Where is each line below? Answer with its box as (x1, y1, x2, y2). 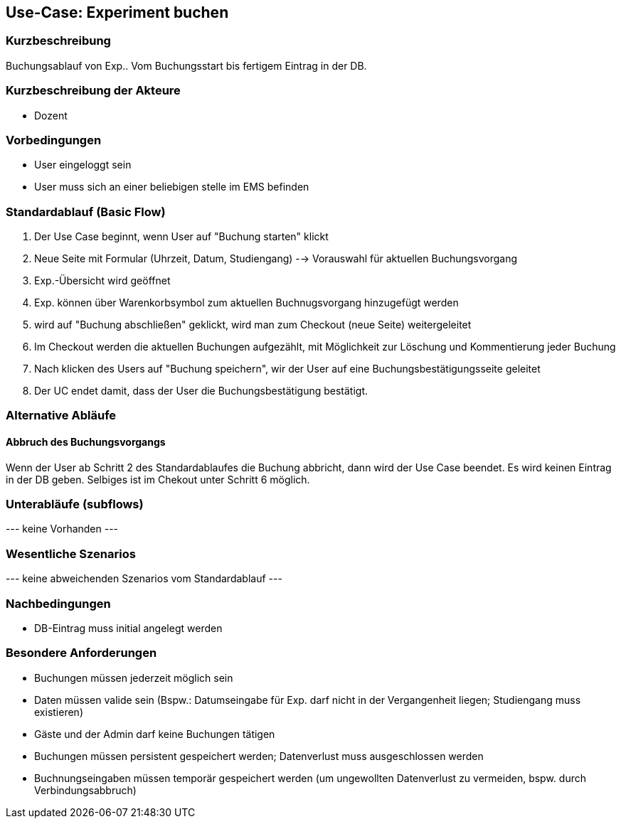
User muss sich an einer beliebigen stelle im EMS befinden (34, 181, 309, 193)
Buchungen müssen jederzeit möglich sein (34, 671, 233, 684)
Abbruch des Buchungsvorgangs (6, 436, 166, 449)
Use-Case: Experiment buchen (6, 4, 229, 21)
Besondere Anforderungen (6, 646, 157, 660)
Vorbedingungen (6, 132, 102, 147)
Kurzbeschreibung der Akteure (6, 83, 181, 98)
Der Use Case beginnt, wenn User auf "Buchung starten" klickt (34, 230, 329, 243)
